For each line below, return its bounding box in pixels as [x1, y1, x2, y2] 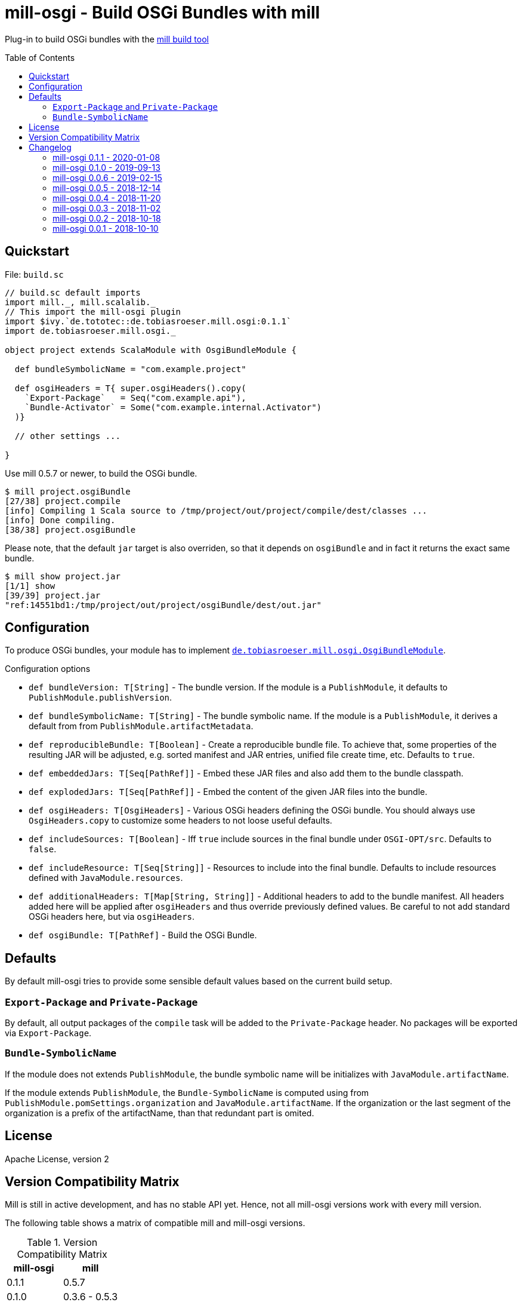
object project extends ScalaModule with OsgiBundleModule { [5, 345, 296, 355]
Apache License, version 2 [5, 1153, 109, 1164]
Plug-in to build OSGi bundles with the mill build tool [5, 33, 209, 44]
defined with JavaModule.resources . [29, 873, 183, 883]
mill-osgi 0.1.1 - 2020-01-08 [52, 152, 160, 162]
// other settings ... [14, 431, 121, 441]
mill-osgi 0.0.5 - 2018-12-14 [52, 182, 161, 193]
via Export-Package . [5, 1028, 92, 1039]
